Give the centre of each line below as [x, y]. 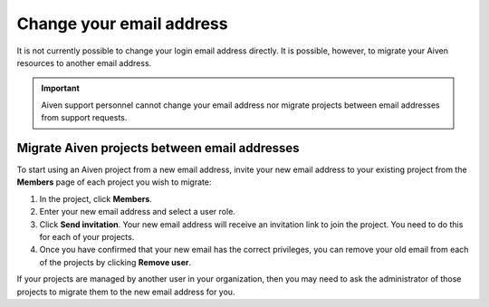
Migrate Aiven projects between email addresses [158, 148]
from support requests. [84, 118]
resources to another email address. [84, 62]
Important [61, 88]
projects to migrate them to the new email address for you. [126, 292]
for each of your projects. [87, 236]
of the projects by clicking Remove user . [115, 262]
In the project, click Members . [96, 198]
